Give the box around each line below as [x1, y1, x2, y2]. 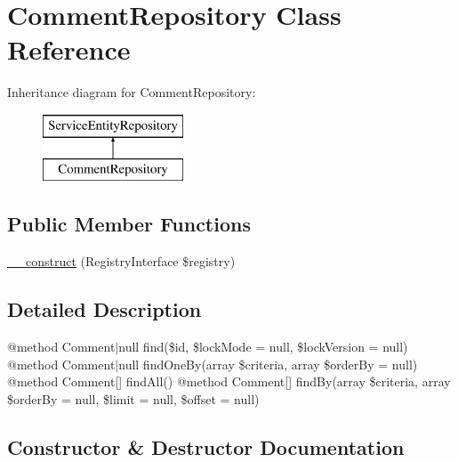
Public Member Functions [7, 210, 251, 238]
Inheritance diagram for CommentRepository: [7, 83, 256, 101]
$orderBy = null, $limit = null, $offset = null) [7, 389, 260, 408]
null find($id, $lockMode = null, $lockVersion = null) [118, 337, 408, 356]
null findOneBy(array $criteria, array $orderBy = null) [118, 354, 418, 373]
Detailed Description [7, 296, 202, 323]
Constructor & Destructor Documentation [7, 433, 405, 460]
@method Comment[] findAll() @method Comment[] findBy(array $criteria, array [7, 372, 451, 391]
